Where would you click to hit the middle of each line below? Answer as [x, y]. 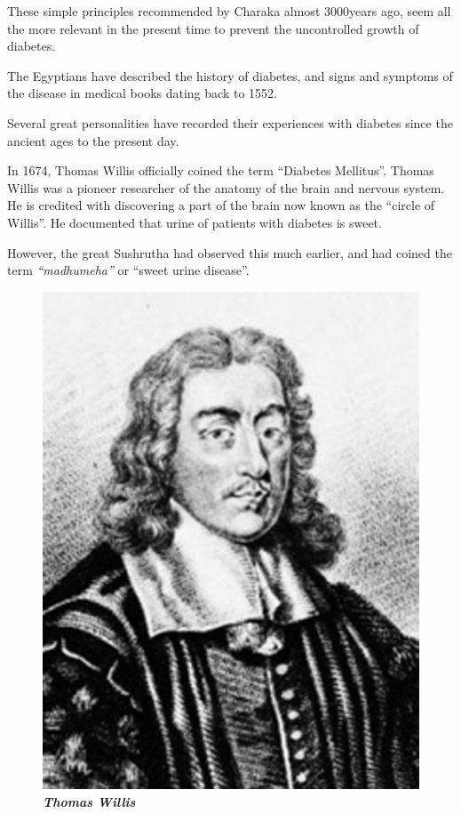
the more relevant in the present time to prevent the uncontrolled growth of [213, 28]
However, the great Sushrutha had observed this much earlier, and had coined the [230, 252]
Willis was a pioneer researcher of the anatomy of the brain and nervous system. [226, 187]
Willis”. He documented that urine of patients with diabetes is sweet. [195, 222]
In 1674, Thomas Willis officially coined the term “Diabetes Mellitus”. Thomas [221, 170]
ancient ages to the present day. [93, 140]
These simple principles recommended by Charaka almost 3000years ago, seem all [229, 11]
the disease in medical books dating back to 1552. [142, 93]
